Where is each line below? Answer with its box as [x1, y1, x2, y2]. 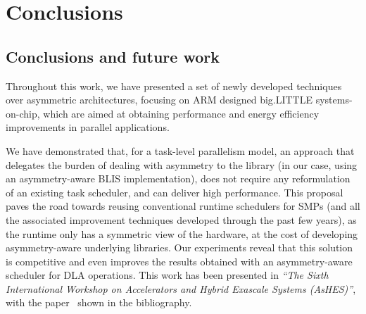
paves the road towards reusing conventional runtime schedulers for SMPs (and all [6, 199, 360, 213]
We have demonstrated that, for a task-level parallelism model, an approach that [6, 143, 355, 158]
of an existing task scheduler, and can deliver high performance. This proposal [6, 184, 343, 199]
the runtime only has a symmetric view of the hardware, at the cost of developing [6, 226, 358, 241]
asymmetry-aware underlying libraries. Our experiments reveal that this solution [6, 240, 353, 255]
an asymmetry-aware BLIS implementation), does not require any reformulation [6, 171, 351, 186]
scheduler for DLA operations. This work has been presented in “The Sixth [6, 268, 329, 282]
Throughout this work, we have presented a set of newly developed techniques [6, 78, 342, 93]
